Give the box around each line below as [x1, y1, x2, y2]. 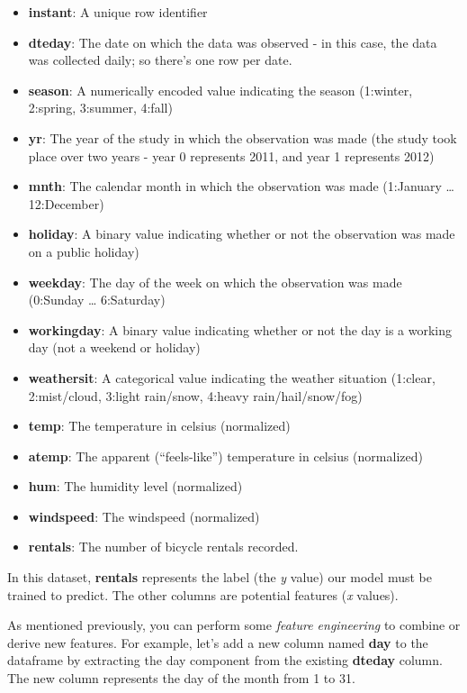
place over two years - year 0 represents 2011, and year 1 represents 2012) [28, 146, 435, 165]
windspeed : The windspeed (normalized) [28, 506, 260, 525]
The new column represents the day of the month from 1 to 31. [7, 669, 355, 688]
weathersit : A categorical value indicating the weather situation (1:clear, [28, 368, 436, 387]
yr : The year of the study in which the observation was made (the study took [28, 128, 457, 147]
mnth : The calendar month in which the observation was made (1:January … [28, 177, 454, 196]
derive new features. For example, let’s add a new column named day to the [7, 633, 428, 652]
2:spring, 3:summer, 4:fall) [28, 98, 173, 117]
